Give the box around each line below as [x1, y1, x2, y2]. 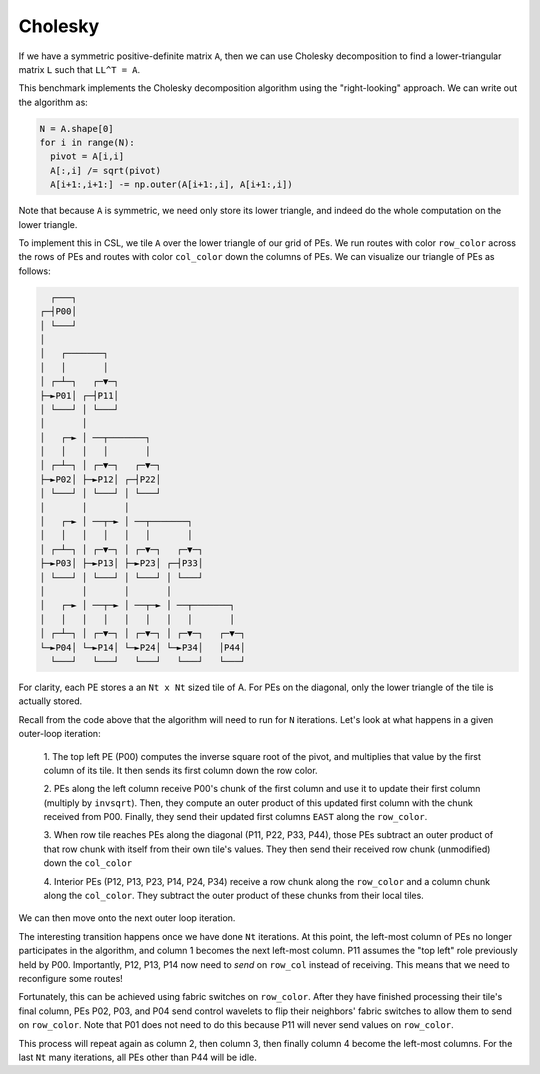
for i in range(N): [39, 137, 135, 149]
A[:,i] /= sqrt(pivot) [50, 165, 162, 176]
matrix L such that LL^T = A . [18, 63, 141, 75]
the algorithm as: [18, 96, 89, 108]
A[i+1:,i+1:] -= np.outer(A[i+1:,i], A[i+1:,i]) [50, 179, 294, 190]
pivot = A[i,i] [50, 151, 125, 162]
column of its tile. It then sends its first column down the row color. [43, 764, 319, 776]
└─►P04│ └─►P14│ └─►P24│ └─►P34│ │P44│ [39, 641, 246, 653]
